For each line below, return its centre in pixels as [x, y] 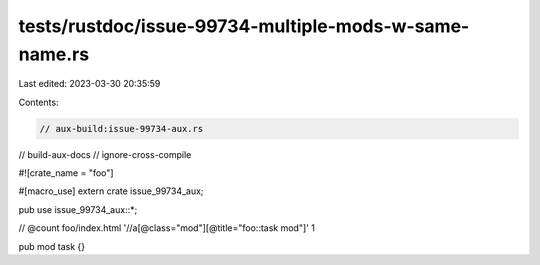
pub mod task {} [51, 246]
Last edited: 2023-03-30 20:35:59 [89, 84]
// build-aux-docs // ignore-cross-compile [105, 154]
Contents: [38, 102]
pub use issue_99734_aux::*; [78, 209]
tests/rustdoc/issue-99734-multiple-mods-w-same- [244, 26]
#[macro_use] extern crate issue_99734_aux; [111, 191]
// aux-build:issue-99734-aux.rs [121, 128]
